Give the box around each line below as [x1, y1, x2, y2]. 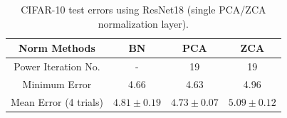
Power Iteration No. [14, 59, 100, 74]
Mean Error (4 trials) [11, 94, 103, 109]
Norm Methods [19, 41, 95, 55]
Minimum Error [22, 76, 92, 91]
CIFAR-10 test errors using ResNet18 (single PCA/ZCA [21, 2, 266, 16]
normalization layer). [98, 16, 189, 31]
